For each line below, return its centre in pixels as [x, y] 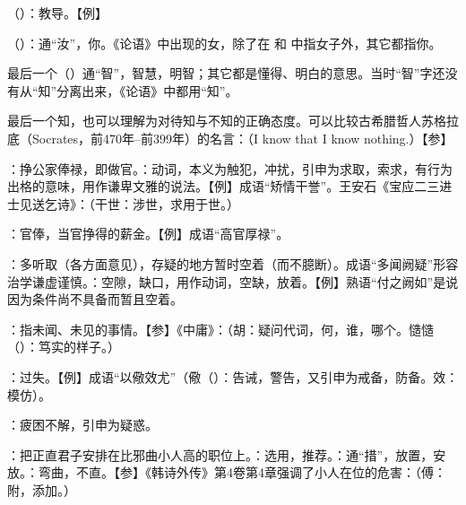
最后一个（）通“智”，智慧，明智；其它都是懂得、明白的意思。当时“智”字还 [226, 73]
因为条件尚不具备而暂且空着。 [95, 299]
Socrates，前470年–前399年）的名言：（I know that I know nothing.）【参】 [242, 138]
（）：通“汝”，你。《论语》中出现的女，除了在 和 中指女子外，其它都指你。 [224, 43]
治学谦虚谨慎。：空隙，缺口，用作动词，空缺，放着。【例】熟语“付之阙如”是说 [233, 281]
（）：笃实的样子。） [64, 347]
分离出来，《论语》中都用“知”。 [147, 90]
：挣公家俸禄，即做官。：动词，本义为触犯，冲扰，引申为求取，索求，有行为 [230, 168]
